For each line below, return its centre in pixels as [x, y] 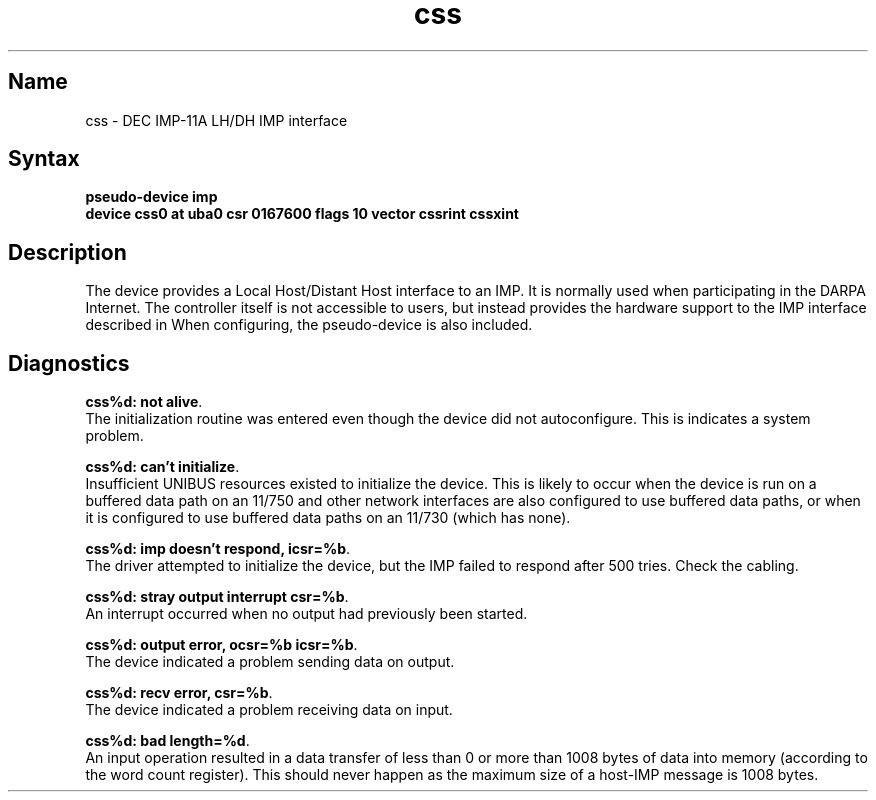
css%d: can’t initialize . [162, 467]
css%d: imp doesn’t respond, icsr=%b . [218, 549]
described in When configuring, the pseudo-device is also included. [309, 325]
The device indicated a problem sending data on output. [270, 662]
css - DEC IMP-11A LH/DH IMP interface [216, 120]
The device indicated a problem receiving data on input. [269, 710]
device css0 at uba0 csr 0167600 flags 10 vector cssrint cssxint [302, 214]
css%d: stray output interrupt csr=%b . [217, 597]
